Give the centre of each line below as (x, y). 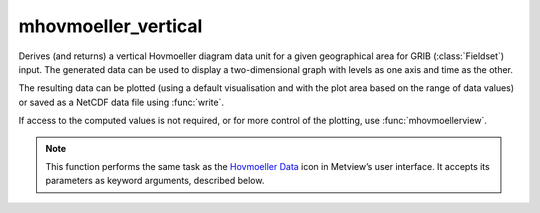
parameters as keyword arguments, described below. (155, 181)
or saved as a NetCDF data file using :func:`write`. (121, 102)
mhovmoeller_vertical (110, 26)
